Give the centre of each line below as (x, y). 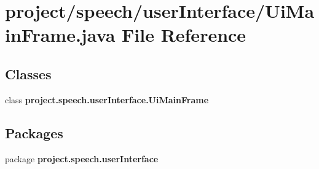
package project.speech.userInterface (82, 158)
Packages (34, 132)
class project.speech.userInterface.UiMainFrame (107, 99)
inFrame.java (60, 35)
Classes (28, 73)
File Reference (184, 35)
